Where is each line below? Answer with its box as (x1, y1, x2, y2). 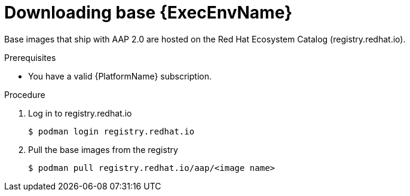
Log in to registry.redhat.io (28, 108, 132, 118)
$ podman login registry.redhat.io (28, 126, 195, 136)
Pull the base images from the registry (28, 144, 178, 155)
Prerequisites (4, 52, 56, 63)
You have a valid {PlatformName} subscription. (28, 71, 212, 81)
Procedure (4, 89, 45, 100)
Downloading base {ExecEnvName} (4, 2, 293, 23)
